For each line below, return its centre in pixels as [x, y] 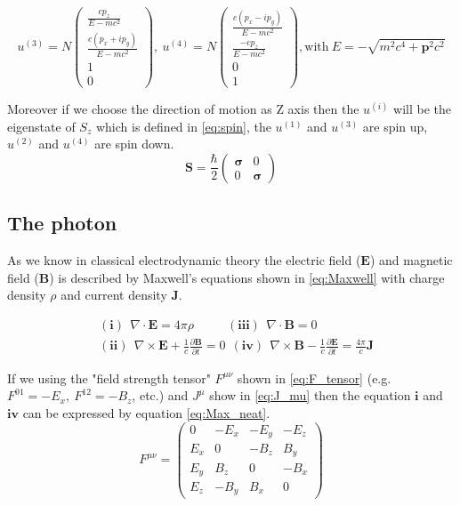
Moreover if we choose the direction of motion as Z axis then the [183, 109]
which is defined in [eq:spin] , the [183, 126]
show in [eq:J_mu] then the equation [310, 395]
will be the [422, 109]
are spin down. [134, 144]
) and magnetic [411, 260]
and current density [114, 295]
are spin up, [395, 126]
